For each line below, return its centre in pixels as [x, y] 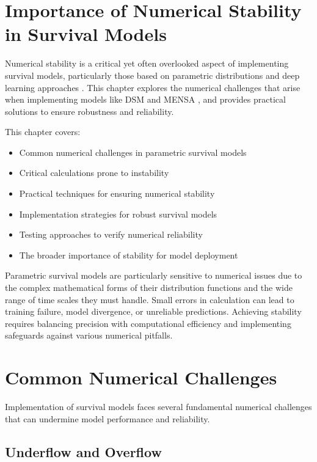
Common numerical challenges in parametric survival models [133, 152]
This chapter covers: [43, 132]
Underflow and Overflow [83, 451]
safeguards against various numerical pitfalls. [89, 335]
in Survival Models [86, 34]
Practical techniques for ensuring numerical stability [117, 193]
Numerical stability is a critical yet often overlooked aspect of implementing [147, 63]
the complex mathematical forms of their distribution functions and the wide [149, 288]
